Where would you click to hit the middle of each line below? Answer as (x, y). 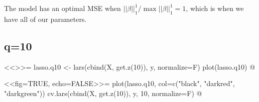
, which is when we (215, 8)
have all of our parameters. (45, 19)
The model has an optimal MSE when (62, 8)
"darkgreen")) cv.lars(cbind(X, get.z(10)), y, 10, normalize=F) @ (103, 93)
